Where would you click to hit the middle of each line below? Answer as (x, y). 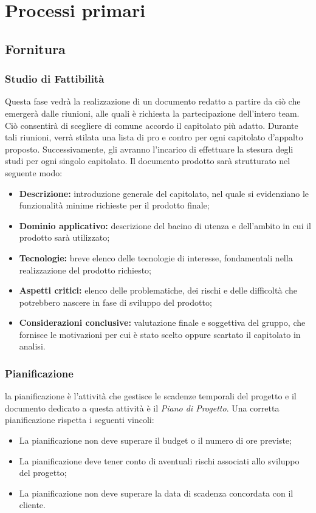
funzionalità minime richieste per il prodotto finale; (114, 205)
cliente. (32, 505)
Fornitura (35, 48)
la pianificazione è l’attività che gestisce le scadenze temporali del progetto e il (151, 396)
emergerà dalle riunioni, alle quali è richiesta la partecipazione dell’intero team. (152, 113)
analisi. (32, 346)
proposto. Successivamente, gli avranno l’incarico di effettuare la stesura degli (149, 149)
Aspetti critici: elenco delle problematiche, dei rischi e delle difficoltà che (158, 290)
